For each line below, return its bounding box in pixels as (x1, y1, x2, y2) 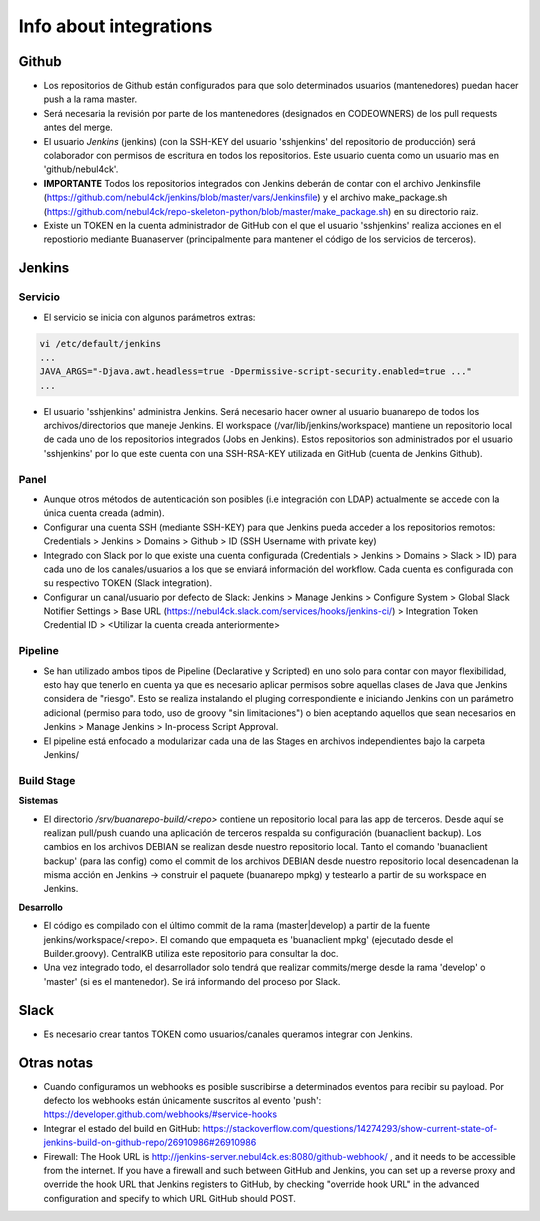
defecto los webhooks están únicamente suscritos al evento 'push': (43, 1095, 322, 1106)
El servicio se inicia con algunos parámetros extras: (43, 311, 256, 323)
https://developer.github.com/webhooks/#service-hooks (43, 1108, 278, 1120)
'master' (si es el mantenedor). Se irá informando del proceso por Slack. (43, 975, 341, 987)
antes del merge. (43, 121, 114, 134)
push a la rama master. (43, 93, 138, 105)
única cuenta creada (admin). (43, 507, 165, 519)
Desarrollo (18, 901, 64, 913)
